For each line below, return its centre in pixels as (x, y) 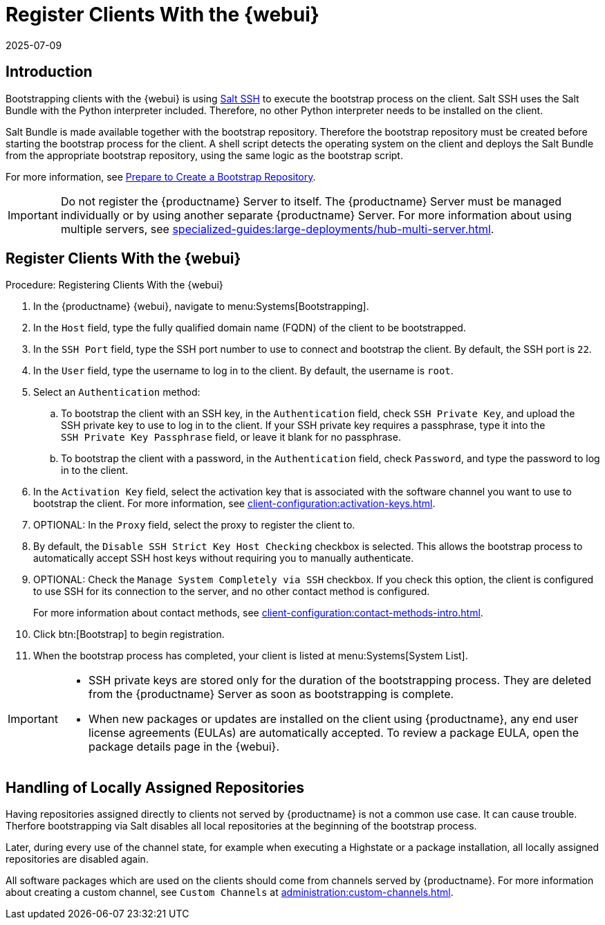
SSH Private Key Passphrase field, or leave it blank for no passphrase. (231, 437)
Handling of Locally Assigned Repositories (155, 787)
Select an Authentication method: (117, 392)
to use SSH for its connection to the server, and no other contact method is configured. (232, 592)
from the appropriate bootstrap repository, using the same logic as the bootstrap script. (204, 155)
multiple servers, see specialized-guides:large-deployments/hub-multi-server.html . (277, 229)
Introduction (49, 72)
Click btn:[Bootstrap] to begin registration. (129, 634)
